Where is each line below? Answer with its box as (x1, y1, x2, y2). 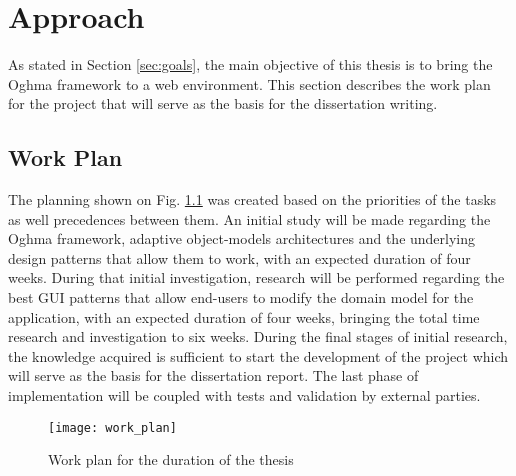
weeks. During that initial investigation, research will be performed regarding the (8, 267, 505, 288)
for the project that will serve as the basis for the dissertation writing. (8, 93, 438, 114)
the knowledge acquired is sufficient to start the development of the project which (8, 345, 509, 366)
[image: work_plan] (48, 420, 177, 435)
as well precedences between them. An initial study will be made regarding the (8, 208, 491, 229)
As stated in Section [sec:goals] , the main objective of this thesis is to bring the (8, 54, 493, 75)
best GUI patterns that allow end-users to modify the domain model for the (8, 287, 474, 308)
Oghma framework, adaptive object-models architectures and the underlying (8, 228, 476, 249)
